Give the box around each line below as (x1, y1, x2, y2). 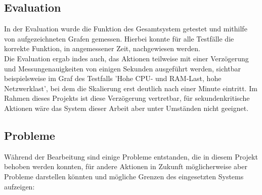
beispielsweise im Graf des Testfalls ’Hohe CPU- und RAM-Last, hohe (4, 73, 222, 84)
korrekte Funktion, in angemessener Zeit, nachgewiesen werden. (4, 43, 200, 54)
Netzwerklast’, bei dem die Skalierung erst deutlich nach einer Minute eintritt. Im (4, 83, 257, 93)
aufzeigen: (4, 181, 35, 191)
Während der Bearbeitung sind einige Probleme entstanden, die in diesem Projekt (4, 151, 258, 162)
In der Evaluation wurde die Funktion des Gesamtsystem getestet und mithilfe (4, 23, 247, 34)
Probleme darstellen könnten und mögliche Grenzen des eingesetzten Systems (4, 171, 244, 181)
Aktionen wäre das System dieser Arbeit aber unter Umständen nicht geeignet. (4, 102, 249, 113)
